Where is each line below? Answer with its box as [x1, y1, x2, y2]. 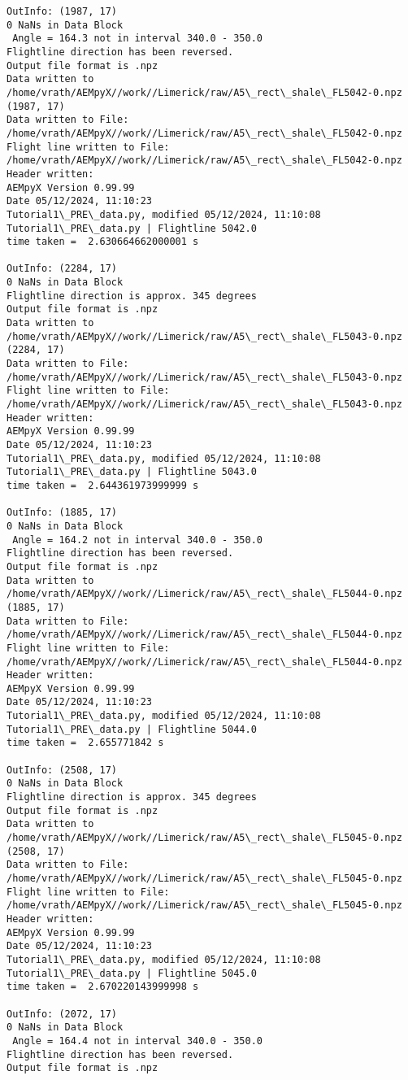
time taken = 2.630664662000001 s [7, 236, 199, 248]
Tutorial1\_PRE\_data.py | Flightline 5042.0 [7, 222, 257, 234]
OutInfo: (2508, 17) [7, 764, 118, 776]
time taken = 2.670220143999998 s [7, 981, 199, 993]
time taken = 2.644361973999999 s [7, 479, 199, 491]
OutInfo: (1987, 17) [7, 6, 118, 17]
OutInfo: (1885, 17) [7, 507, 118, 519]
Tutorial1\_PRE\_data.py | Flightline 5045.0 [7, 967, 257, 979]
